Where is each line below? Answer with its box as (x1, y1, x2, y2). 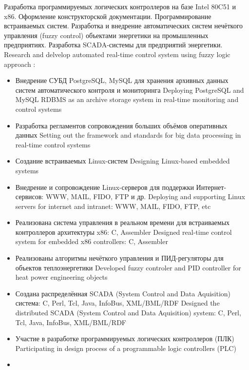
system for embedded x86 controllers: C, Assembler (15, 236, 168, 247)
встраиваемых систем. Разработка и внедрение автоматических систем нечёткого (4, 21, 243, 31)
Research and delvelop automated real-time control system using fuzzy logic (4, 49, 230, 59)
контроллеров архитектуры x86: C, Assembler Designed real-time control (15, 226, 232, 237)
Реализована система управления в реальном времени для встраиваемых (15, 217, 230, 227)
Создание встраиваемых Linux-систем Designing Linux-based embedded (15, 156, 230, 166)
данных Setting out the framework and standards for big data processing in (15, 130, 241, 140)
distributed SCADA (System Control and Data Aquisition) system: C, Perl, (15, 308, 241, 318)
